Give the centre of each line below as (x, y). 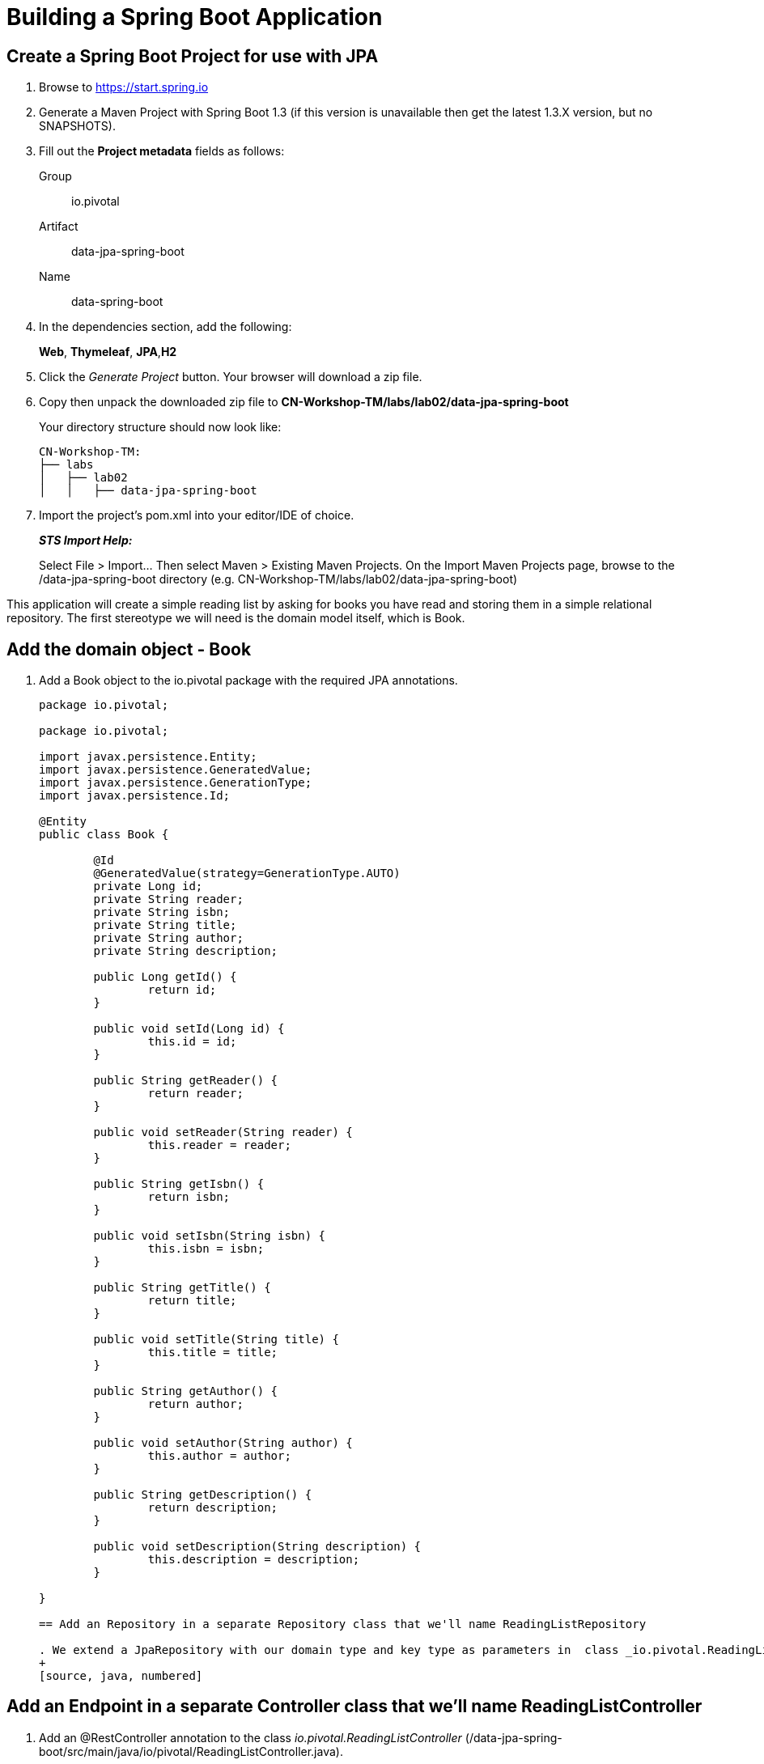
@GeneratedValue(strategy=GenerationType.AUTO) (247, 874)
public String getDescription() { (203, 1495)
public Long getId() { (165, 977)
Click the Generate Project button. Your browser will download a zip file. (231, 377)
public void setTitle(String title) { (216, 1340)
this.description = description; (254, 1560)
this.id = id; (192, 1042)
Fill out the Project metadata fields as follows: (162, 151)
